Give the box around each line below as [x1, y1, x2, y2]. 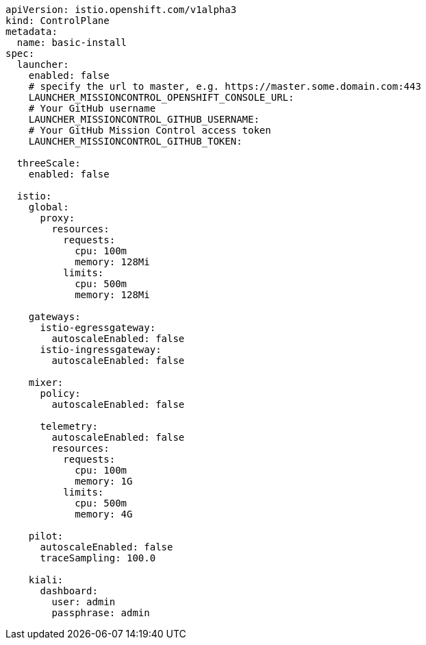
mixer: [28, 377, 64, 388]
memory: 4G [75, 509, 133, 520]
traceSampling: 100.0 [40, 552, 156, 563]
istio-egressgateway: [40, 322, 156, 333]
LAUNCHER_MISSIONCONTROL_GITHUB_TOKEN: [28, 136, 242, 147]
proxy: [40, 212, 75, 223]
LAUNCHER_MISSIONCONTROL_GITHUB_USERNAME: [28, 114, 260, 125]
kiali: [28, 574, 64, 585]
